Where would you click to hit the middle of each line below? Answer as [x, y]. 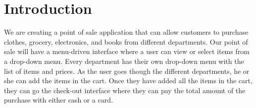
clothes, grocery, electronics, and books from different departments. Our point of [126, 41]
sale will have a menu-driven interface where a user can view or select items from [127, 51]
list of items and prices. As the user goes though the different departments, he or [127, 71]
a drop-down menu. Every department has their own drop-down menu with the [124, 61]
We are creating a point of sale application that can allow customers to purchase [126, 32]
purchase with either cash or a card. [59, 100]
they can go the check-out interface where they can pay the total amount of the [125, 90]
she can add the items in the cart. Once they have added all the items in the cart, [128, 81]
